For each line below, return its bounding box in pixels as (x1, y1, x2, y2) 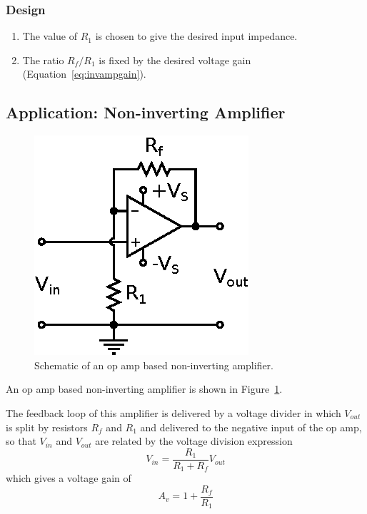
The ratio (22, 52, 64, 67)
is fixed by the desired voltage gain (99, 52, 251, 67)
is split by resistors (6, 419, 88, 434)
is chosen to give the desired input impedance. (95, 29, 298, 43)
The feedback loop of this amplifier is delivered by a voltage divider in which (6, 405, 341, 420)
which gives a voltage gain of (6, 471, 131, 485)
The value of (22, 29, 78, 43)
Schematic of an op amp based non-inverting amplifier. (34, 357, 274, 372)
